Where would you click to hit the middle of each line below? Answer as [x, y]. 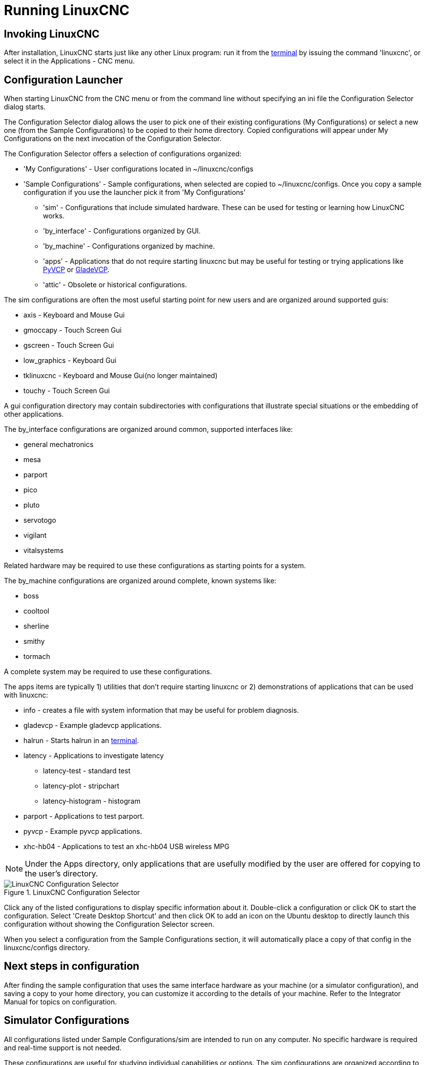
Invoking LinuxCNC [52, 34]
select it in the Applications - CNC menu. [69, 61]
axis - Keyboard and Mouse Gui [74, 315]
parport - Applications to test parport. [84, 816]
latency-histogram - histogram [92, 801]
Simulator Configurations [67, 1021]
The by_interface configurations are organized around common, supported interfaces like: [149, 429]
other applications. [34, 414]
